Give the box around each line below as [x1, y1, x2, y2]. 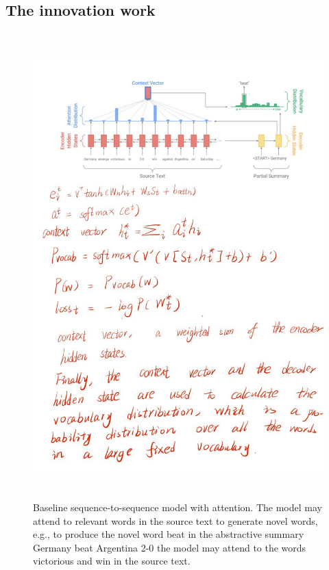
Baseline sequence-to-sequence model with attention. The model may [33, 500, 322, 515]
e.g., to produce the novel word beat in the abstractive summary [33, 527, 304, 541]
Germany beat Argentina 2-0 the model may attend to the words [33, 540, 306, 554]
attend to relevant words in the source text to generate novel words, [33, 513, 318, 528]
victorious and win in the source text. [33, 554, 191, 568]
